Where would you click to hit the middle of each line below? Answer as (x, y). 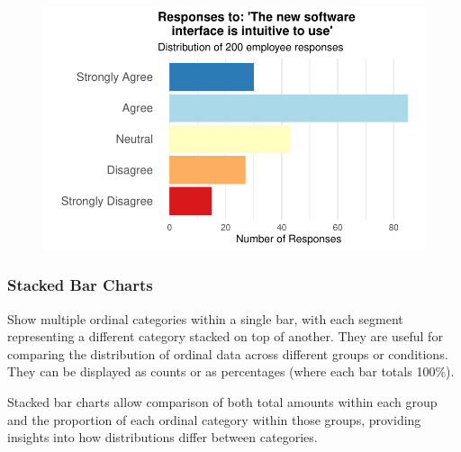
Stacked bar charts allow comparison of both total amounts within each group (222, 402)
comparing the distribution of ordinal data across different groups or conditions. (228, 353)
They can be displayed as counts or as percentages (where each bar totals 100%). (231, 371)
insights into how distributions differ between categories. (163, 437)
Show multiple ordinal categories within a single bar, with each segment (205, 318)
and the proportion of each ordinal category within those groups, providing (214, 419)
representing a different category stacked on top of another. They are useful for (225, 336)
